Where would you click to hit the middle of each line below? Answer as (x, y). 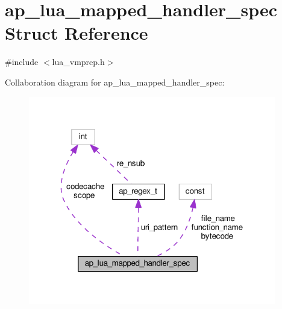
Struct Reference (77, 33)
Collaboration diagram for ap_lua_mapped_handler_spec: (115, 82)
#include (22, 62)
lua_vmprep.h (78, 62)
